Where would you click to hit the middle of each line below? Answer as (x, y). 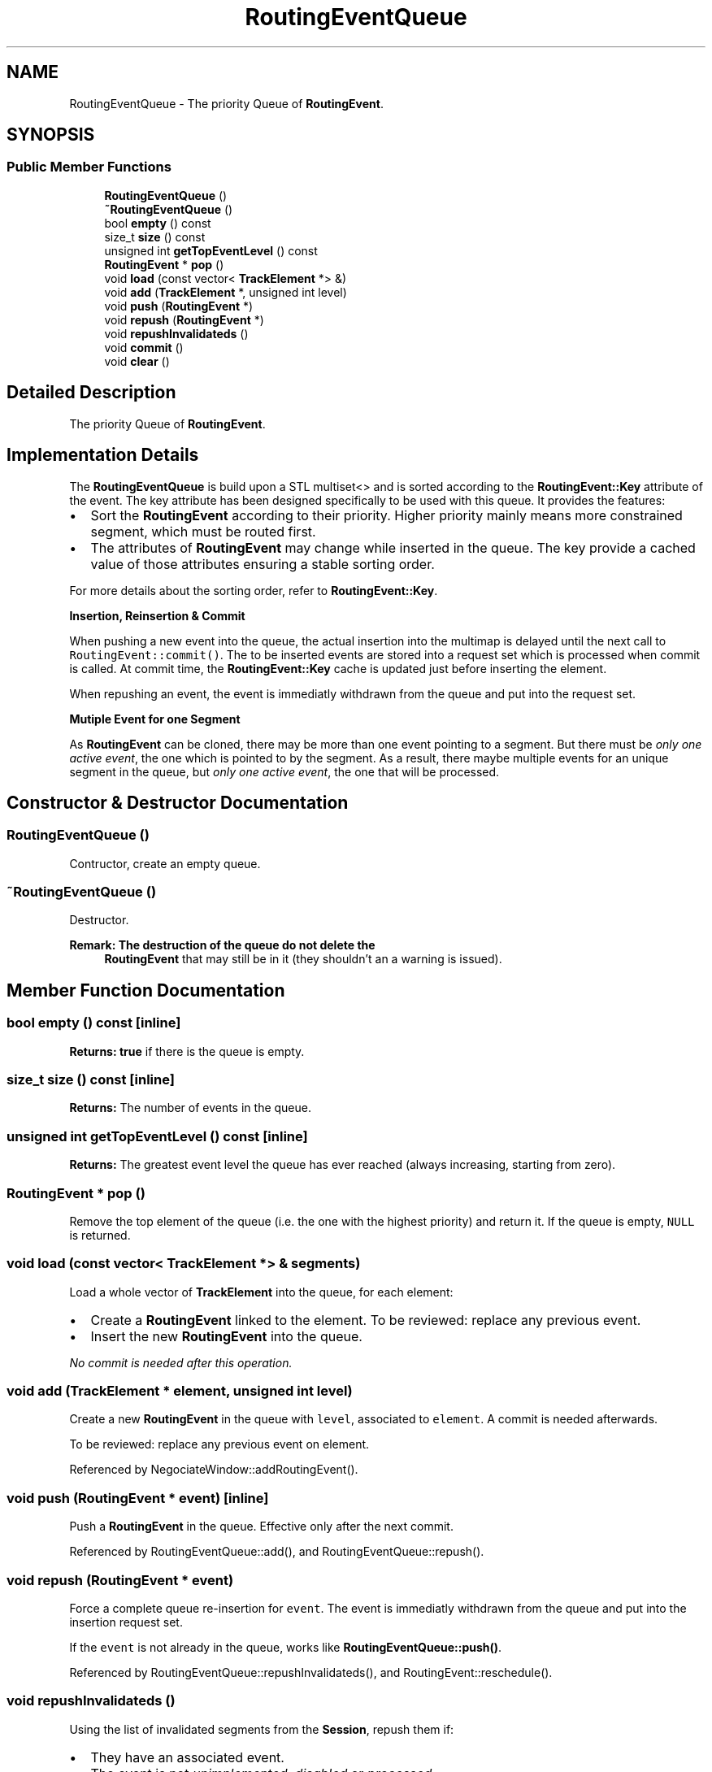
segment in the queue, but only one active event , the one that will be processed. (284, 771)
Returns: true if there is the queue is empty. (187, 1051)
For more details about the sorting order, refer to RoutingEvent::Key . (254, 590)
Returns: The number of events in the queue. (190, 1108)
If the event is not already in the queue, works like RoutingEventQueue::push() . (286, 1647)
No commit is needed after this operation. (181, 1362)
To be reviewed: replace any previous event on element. (219, 1444)
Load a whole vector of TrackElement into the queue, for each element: (261, 1292)
